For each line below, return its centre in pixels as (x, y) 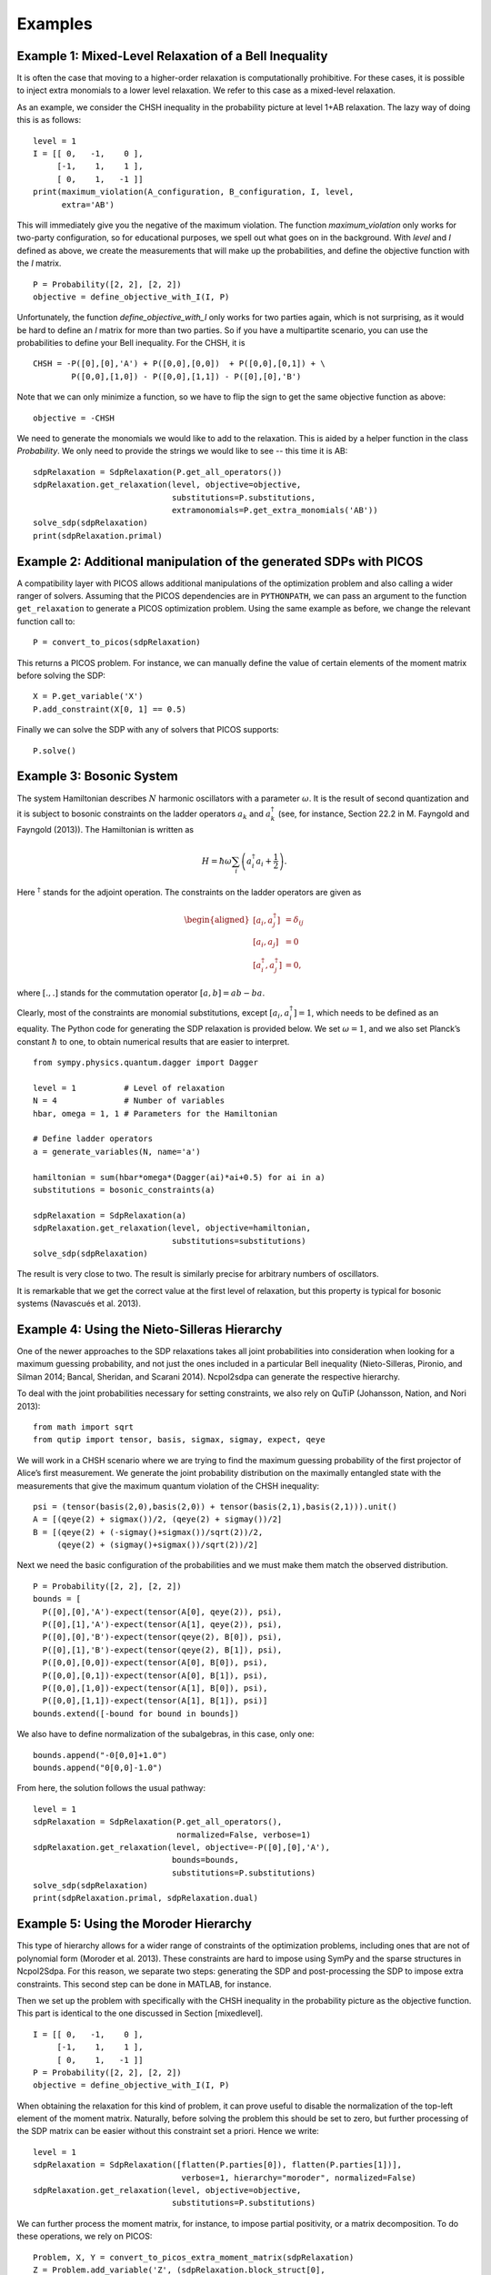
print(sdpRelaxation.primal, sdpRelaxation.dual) (146, 1898)
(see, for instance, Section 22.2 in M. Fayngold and (374, 814)
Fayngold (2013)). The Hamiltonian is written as (105, 830)
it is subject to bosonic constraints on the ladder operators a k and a (144, 814)
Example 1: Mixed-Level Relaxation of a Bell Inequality (172, 56)
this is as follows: (49, 120)
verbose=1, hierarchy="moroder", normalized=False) (299, 2178)
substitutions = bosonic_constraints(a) (124, 1189)
